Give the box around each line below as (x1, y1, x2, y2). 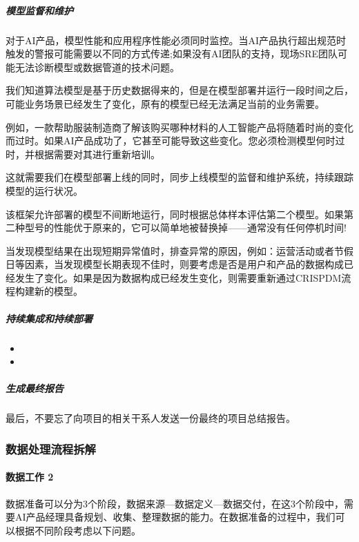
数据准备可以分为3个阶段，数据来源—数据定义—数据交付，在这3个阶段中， (6, 496, 344, 510)
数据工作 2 (6, 470, 54, 484)
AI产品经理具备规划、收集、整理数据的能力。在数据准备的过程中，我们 (14, 510, 336, 524)
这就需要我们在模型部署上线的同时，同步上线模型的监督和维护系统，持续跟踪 (6, 170, 353, 184)
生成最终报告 (6, 381, 64, 396)
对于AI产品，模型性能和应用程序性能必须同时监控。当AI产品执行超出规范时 (6, 32, 347, 47)
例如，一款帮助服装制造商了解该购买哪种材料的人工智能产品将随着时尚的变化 (6, 119, 353, 134)
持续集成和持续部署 (6, 311, 93, 325)
